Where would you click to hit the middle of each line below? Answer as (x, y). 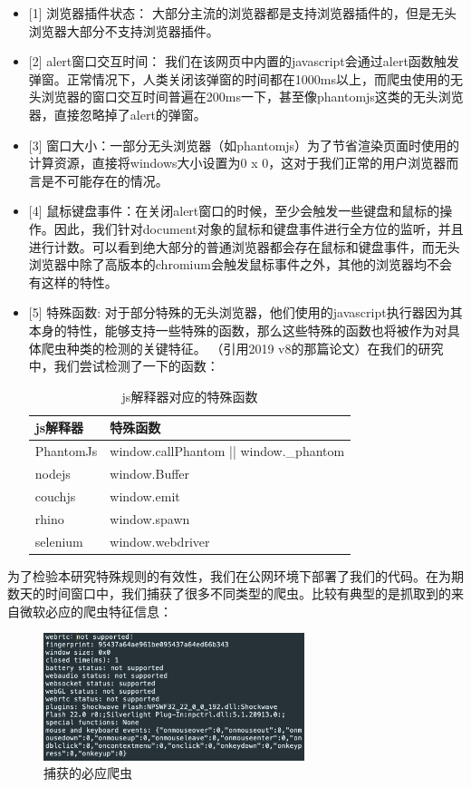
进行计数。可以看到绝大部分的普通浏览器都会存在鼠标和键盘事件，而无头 (244, 246)
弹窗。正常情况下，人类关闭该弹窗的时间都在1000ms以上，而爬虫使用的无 (245, 78)
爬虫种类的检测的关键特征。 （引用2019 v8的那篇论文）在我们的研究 (242, 348)
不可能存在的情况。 (111, 180)
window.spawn (150, 518)
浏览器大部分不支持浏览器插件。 (124, 30)
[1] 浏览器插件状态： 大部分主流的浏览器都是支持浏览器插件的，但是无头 (242, 13)
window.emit (145, 496)
